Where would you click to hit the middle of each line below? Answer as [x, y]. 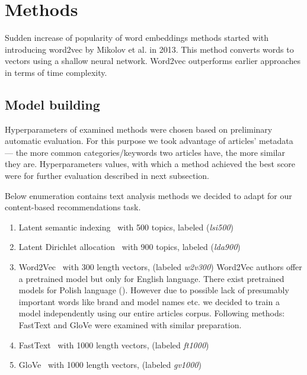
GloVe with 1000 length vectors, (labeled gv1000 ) [110, 365]
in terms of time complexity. [56, 72]
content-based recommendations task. [73, 207]
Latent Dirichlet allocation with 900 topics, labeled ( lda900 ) [129, 247]
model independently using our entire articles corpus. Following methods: [152, 313]
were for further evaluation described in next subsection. [107, 176]
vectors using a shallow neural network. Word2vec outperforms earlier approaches [153, 61]
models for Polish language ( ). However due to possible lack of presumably [154, 290]
